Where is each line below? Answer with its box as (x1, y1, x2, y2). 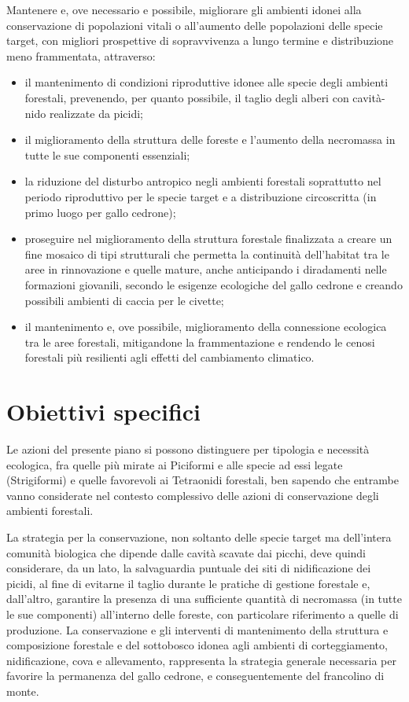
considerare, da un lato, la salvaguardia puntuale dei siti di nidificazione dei (6, 560, 371, 576)
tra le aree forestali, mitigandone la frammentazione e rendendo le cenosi (24, 333, 375, 350)
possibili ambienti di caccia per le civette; (24, 292, 224, 308)
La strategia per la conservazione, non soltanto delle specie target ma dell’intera (6, 528, 392, 545)
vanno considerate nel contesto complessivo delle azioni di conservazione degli (6, 487, 379, 503)
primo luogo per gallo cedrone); (24, 204, 176, 220)
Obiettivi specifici (6, 395, 201, 428)
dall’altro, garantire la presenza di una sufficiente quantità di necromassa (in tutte (6, 590, 402, 607)
